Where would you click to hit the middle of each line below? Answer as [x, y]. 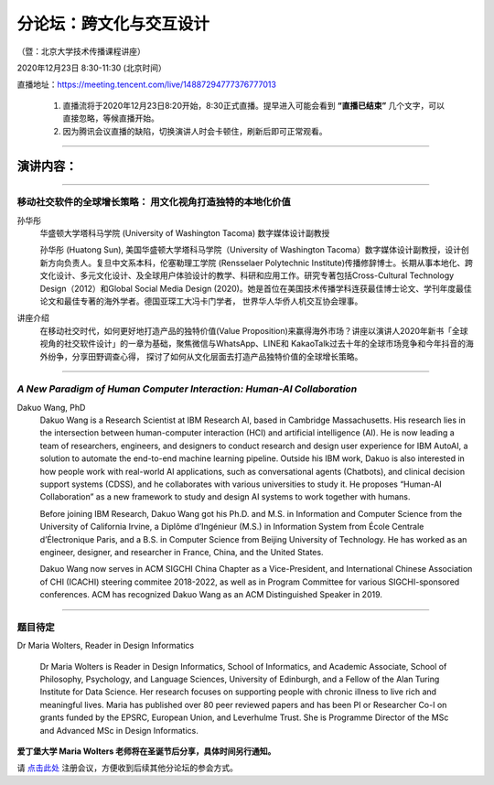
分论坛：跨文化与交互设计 [113, 24]
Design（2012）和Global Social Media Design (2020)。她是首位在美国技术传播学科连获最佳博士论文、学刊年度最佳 [256, 288]
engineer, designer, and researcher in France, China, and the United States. [182, 552]
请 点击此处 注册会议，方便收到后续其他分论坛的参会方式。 [127, 768]
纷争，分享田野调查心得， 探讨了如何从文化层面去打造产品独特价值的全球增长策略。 [205, 356]
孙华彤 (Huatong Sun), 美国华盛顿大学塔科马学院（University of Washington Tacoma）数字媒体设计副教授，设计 [251, 250]
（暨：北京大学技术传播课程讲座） [81, 51]
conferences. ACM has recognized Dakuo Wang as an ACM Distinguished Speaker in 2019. [211, 595]
